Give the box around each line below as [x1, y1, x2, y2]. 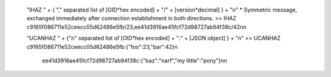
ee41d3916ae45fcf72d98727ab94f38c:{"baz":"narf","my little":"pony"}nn [42, 57, 227, 64]
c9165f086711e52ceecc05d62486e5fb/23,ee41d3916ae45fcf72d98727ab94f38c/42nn [26, 23, 246, 31]
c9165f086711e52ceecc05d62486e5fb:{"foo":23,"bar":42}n [26, 43, 178, 50]
